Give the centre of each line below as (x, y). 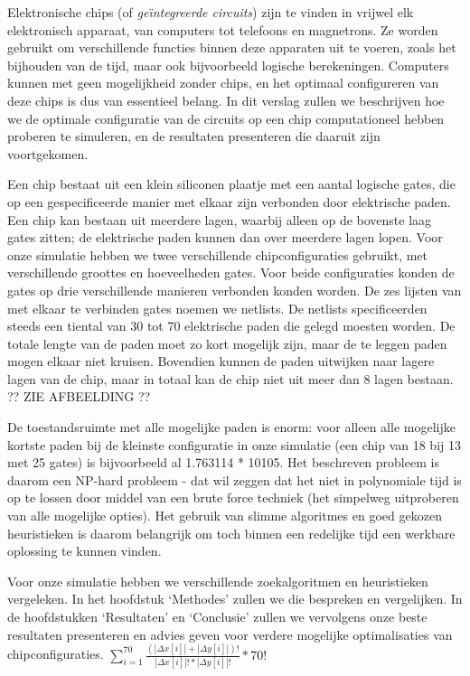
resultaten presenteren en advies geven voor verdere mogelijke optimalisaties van (230, 634)
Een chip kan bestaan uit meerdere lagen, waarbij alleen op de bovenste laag (220, 219)
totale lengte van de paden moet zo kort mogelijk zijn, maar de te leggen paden (227, 343)
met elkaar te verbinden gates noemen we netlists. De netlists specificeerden (217, 308)
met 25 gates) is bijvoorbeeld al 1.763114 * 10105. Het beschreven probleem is (223, 462)
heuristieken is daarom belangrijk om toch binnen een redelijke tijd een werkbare (231, 533)
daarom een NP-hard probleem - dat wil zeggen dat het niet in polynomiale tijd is (235, 479)
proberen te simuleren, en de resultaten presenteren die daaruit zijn (194, 136)
